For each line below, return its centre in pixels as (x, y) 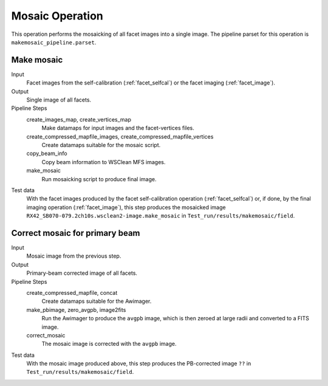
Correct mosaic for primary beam (76, 233)
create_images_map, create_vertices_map (79, 119)
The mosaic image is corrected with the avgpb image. (109, 344)
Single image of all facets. (59, 100)
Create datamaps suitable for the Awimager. (97, 302)
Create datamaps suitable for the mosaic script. (101, 145)
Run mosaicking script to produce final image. (99, 179)
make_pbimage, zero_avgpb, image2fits (76, 309)
